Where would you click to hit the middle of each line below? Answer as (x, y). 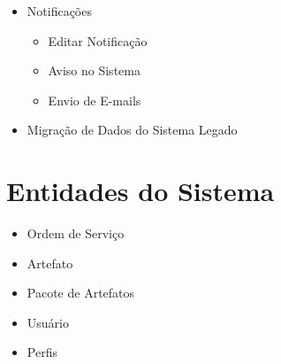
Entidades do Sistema (140, 191)
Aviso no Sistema (94, 70)
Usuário (48, 322)
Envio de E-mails (95, 100)
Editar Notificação (98, 40)
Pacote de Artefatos (81, 293)
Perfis (42, 352)
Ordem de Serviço (76, 233)
